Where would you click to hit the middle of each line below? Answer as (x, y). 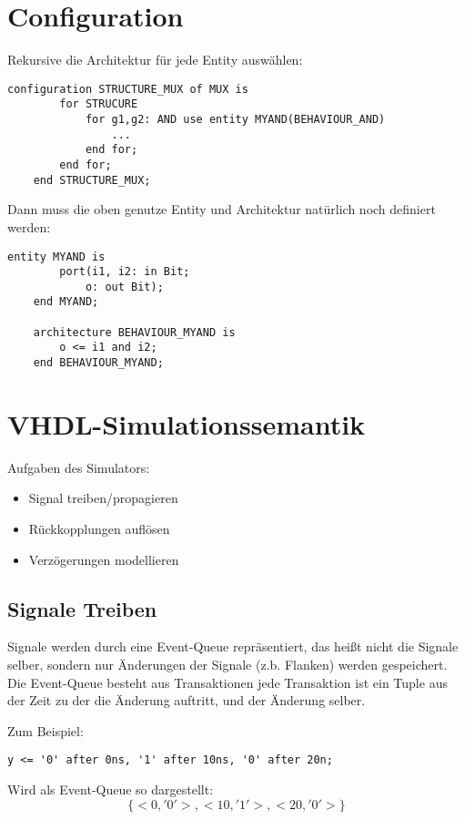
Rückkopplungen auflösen (99, 529)
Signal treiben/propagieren (103, 498)
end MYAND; (66, 302)
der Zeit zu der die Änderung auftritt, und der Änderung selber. (187, 700)
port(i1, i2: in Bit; (125, 272)
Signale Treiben (82, 608)
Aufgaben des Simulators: (79, 467)
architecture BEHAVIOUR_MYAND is (134, 332)
